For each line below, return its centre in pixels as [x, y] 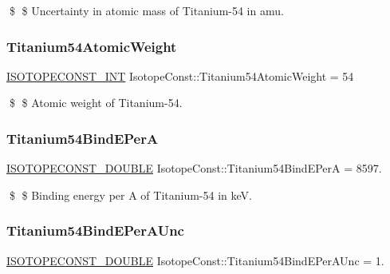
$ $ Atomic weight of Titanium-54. [96, 103]
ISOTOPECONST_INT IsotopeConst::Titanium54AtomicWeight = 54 [180, 75]
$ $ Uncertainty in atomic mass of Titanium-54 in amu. [146, 10]
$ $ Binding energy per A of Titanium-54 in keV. [130, 195]
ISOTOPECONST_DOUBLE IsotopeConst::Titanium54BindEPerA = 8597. [194, 168]
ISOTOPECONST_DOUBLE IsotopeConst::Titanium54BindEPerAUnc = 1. [195, 260]
